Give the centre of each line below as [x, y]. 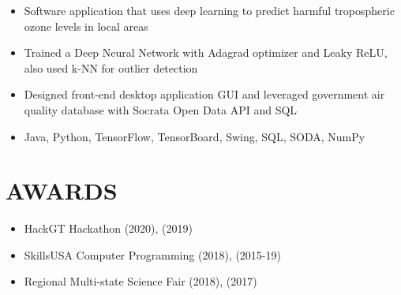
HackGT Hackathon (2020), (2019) [109, 228]
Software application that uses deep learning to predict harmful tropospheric [209, 10]
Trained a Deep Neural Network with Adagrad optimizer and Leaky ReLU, [206, 52]
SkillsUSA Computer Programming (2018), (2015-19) [152, 254]
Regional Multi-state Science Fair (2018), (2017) [141, 281]
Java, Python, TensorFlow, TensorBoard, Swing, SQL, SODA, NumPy [195, 136]
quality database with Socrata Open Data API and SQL [161, 109]
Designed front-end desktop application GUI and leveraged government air [204, 94]
